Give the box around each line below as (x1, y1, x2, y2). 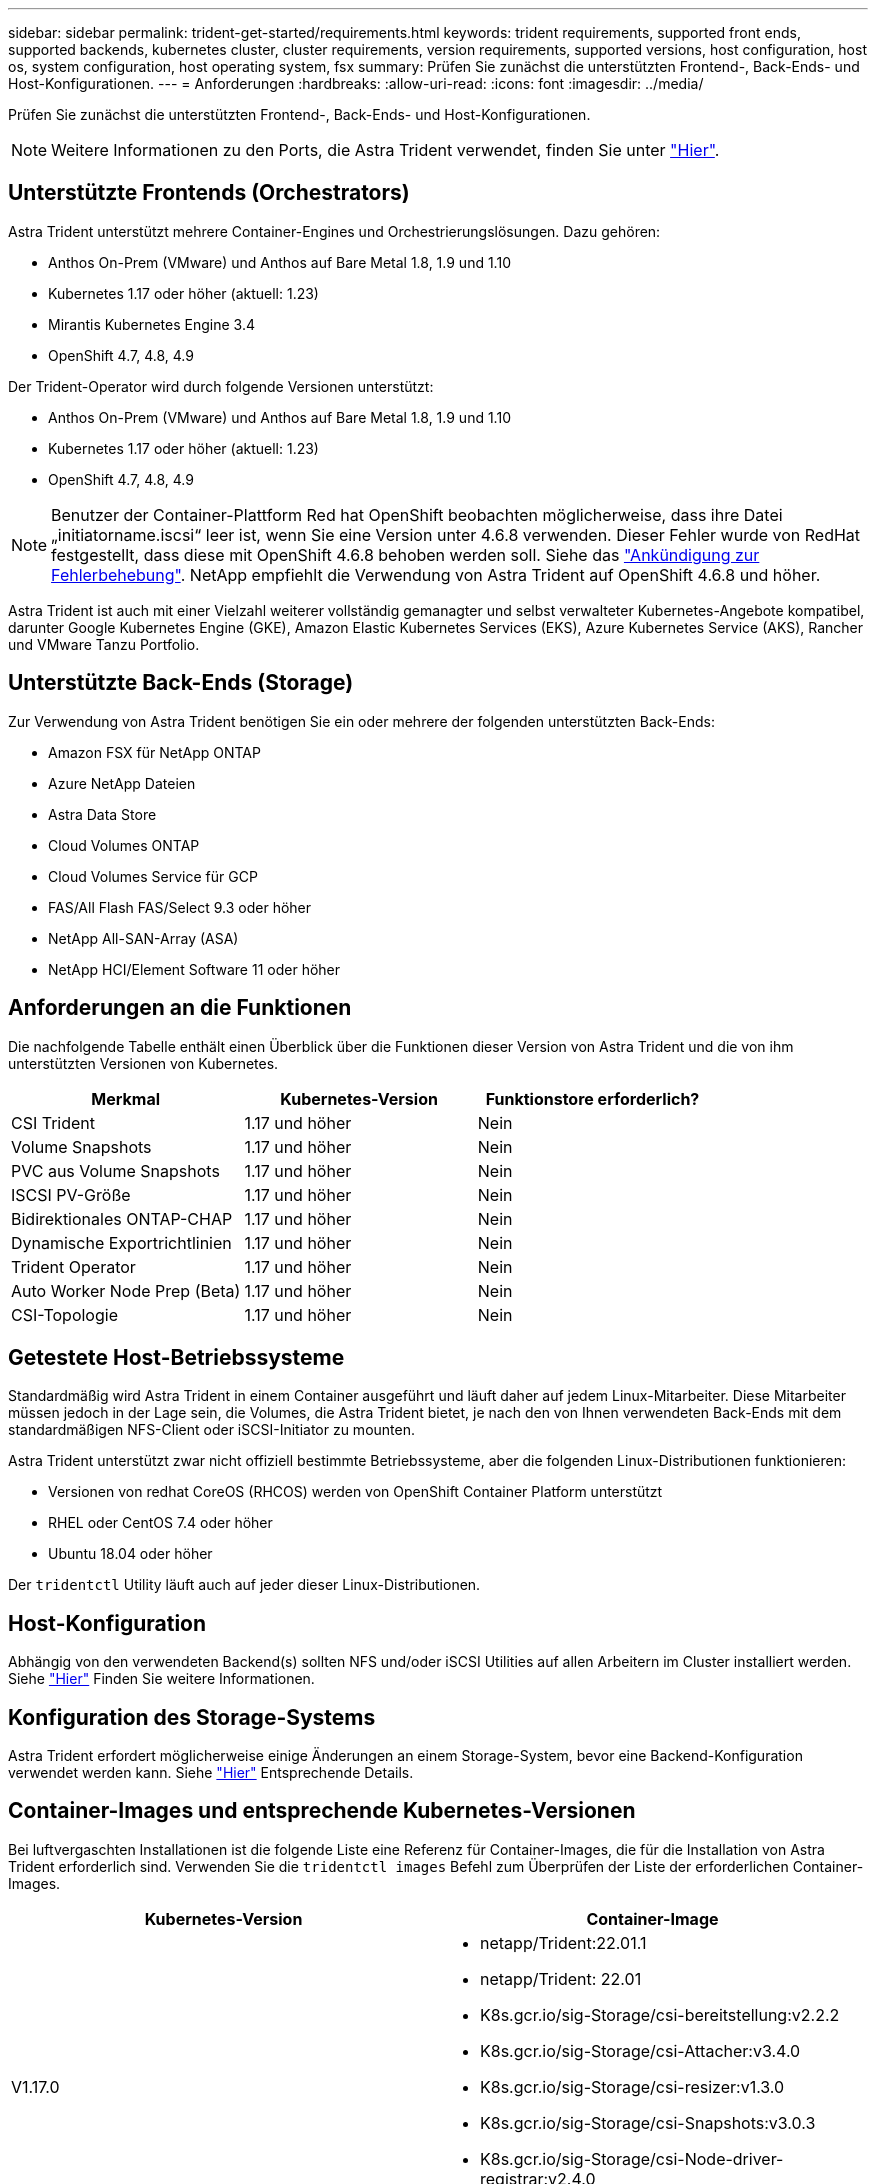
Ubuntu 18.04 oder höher (48, 1545, 213, 1563)
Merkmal (91, 1088, 161, 1109)
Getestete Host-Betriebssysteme (8, 1344, 345, 1370)
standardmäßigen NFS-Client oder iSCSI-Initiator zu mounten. (8, 1421, 415, 1439)
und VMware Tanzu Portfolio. (8, 635, 200, 653)
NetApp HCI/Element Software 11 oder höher (48, 960, 341, 978)
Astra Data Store (48, 805, 157, 823)
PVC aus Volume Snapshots (11, 1160, 220, 1181)
